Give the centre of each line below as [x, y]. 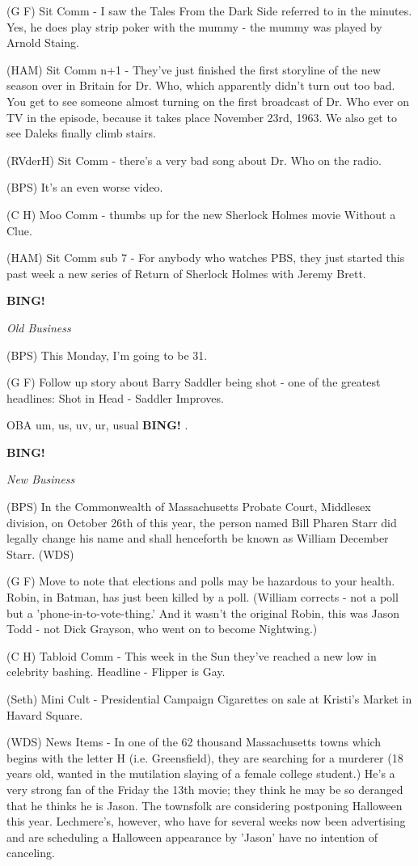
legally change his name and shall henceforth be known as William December [198, 538]
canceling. [31, 853]
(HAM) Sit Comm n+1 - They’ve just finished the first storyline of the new [194, 69]
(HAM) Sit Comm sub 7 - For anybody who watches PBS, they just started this [206, 258]
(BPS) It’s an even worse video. [85, 187]
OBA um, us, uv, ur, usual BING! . [97, 425]
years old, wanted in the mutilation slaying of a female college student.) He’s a [201, 773]
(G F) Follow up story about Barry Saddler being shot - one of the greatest [194, 382]
